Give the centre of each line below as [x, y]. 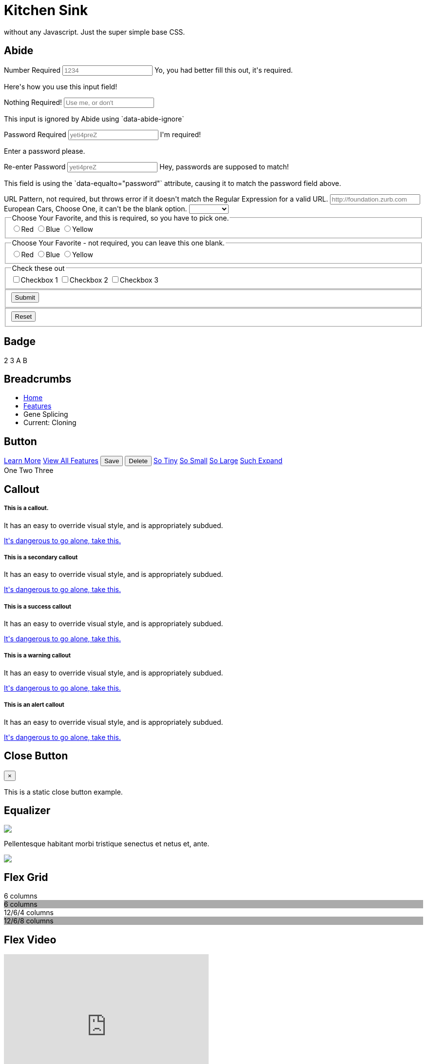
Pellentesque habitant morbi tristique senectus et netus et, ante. [107, 844]
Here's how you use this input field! [61, 86]
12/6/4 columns [29, 913]
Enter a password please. [45, 151]
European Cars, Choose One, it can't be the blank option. [96, 208]
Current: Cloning [50, 423]
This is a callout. [26, 508]
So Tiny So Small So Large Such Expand [218, 461]
